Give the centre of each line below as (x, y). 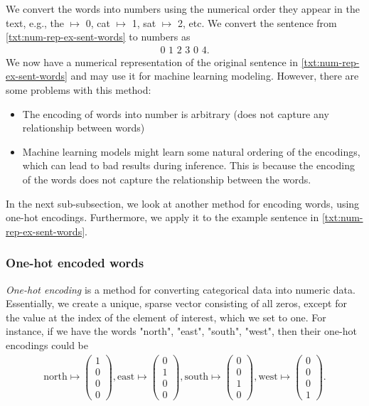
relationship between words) (84, 128)
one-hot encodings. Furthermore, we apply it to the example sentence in (162, 217)
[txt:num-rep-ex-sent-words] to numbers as (98, 37)
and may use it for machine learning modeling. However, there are (215, 76)
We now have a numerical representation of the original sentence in (152, 62)
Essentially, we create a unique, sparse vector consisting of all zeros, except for (176, 303)
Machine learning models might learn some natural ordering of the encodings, (191, 151)
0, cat (98, 22)
